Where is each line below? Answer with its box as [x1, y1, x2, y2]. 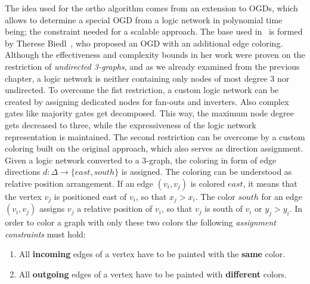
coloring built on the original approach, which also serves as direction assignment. [5, 142, 303, 155]
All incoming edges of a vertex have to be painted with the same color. [18, 248, 286, 260]
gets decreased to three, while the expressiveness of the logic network [5, 118, 256, 131]
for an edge [261, 190, 302, 202]
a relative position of [77, 202, 153, 215]
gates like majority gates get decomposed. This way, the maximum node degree [5, 107, 294, 119]
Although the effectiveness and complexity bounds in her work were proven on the [5, 48, 305, 61]
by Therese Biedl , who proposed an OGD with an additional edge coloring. [5, 36, 283, 49]
